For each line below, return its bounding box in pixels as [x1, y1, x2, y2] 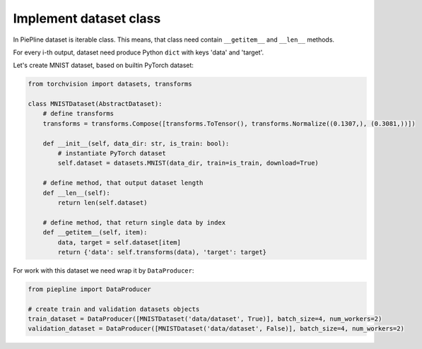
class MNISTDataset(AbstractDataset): [28, 100, 163, 108]
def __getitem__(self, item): [42, 228, 148, 237]
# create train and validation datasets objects [28, 304, 200, 313]
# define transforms [42, 110, 115, 118]
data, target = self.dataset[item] [57, 238, 182, 247]
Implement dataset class [13, 11, 161, 26]
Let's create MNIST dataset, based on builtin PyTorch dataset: [13, 61, 194, 70]
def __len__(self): [42, 189, 111, 197]
